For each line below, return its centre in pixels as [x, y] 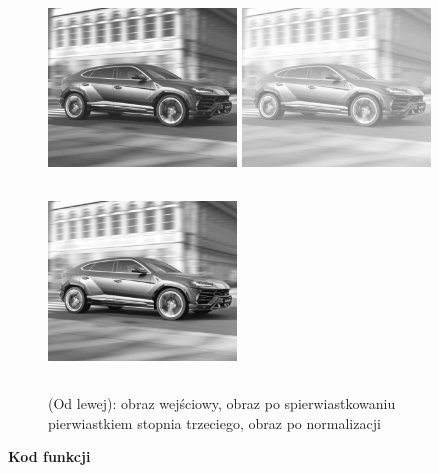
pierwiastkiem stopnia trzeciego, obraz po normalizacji [214, 422]
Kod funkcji [49, 456]
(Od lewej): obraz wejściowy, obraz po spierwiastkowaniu [222, 403]
